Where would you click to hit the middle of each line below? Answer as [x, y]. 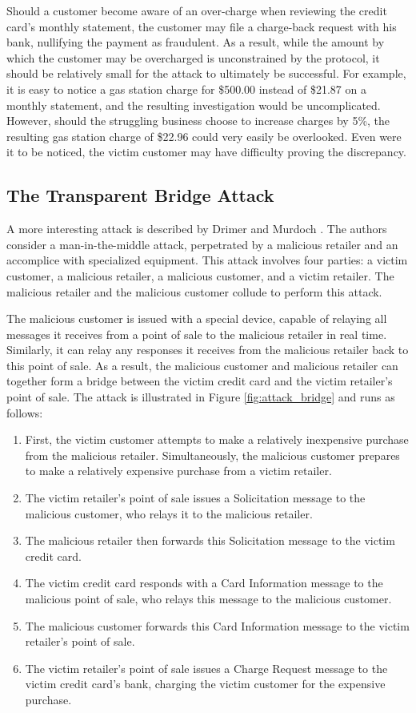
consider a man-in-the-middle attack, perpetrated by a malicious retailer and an [202, 244]
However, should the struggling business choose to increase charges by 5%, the [198, 121]
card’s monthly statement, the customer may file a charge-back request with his [202, 26]
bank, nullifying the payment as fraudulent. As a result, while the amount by [196, 42]
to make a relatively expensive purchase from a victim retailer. [178, 471]
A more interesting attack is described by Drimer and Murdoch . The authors [197, 229]
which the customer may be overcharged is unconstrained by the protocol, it [193, 57]
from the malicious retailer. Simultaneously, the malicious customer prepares [212, 455]
